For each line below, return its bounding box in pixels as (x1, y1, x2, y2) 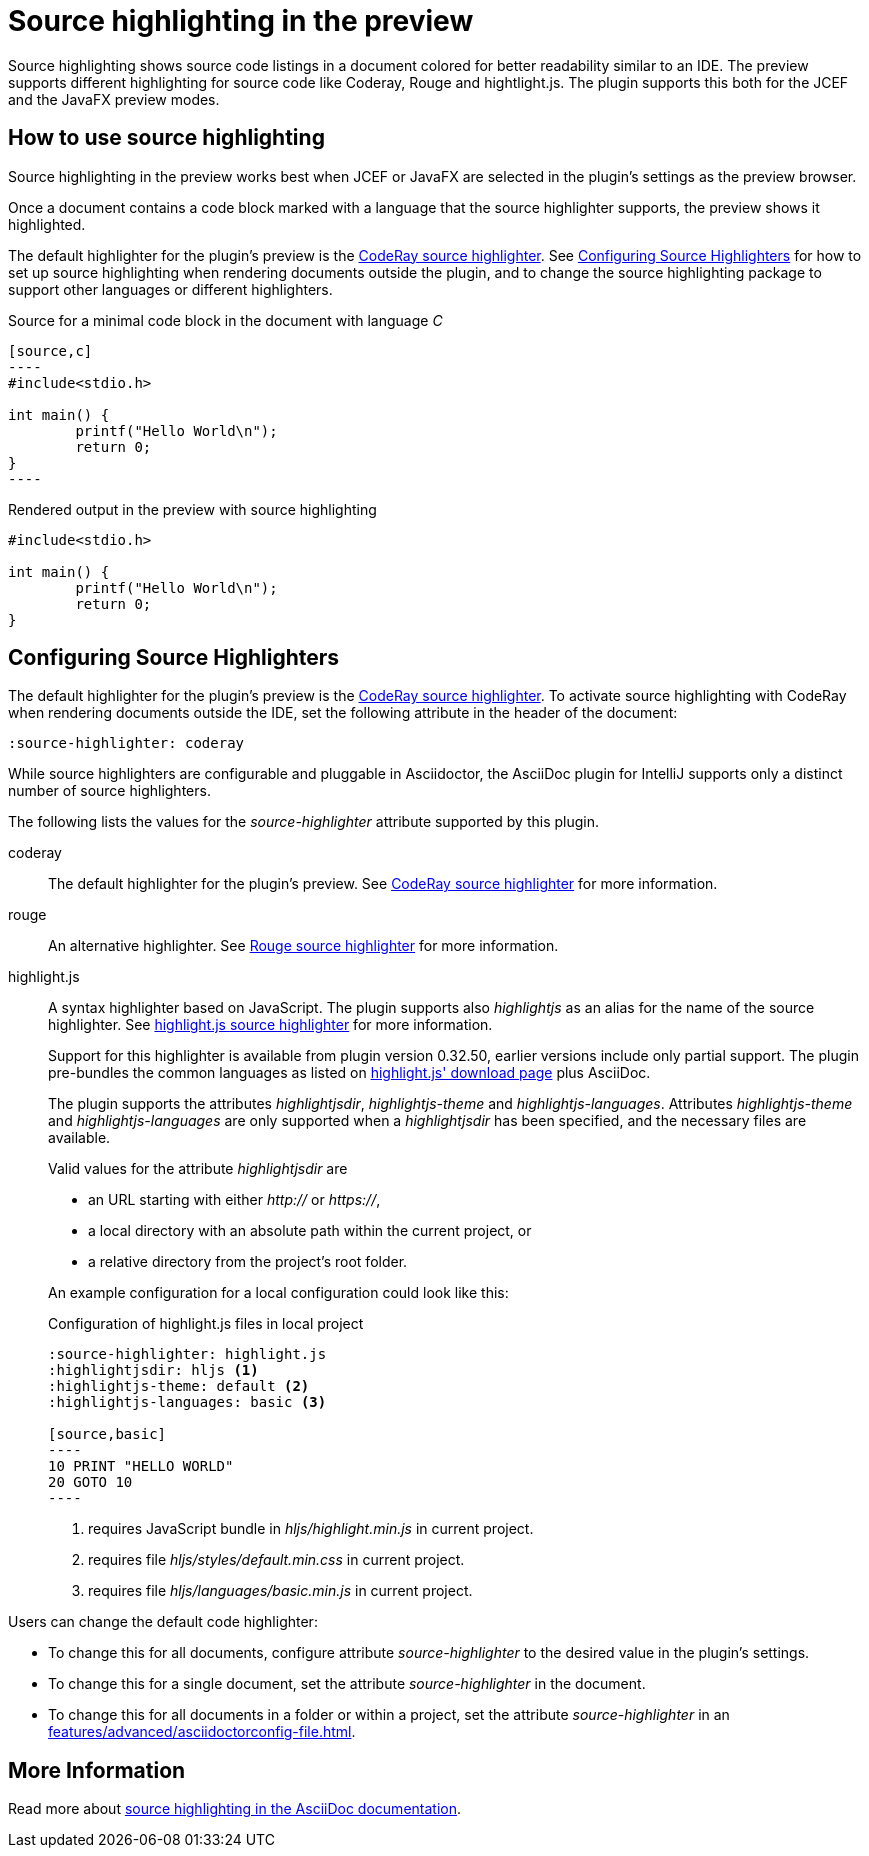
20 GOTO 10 (48, 1474, 133, 1491)
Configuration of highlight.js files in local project (48, 1315, 364, 1333)
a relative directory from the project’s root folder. (88, 1253, 408, 1271)
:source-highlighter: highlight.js (48, 1346, 327, 1363)
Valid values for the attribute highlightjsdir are (48, 1160, 348, 1178)
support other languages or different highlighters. (8, 280, 333, 298)
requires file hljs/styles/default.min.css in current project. (88, 1551, 465, 1569)
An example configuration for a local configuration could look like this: (48, 1284, 509, 1302)
